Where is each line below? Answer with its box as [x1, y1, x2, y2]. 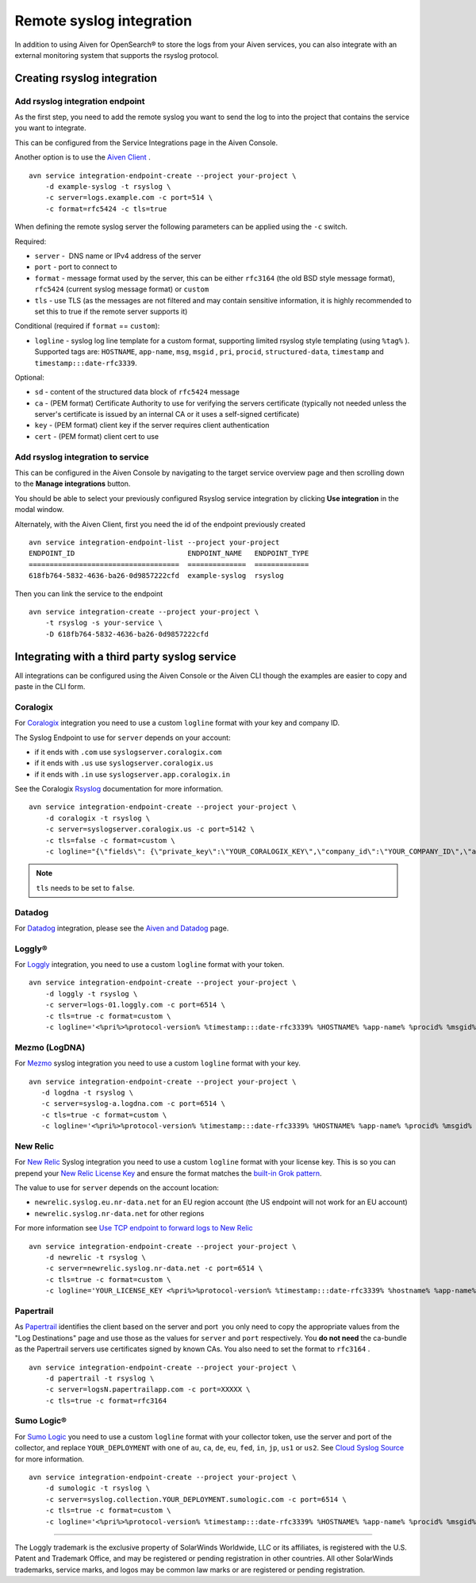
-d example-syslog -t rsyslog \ [44, 183, 171, 191]
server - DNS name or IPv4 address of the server [34, 251, 202, 260]
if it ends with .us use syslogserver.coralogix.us [34, 758, 214, 768]
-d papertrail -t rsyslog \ [44, 1373, 155, 1383]
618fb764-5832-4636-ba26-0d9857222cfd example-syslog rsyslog [29, 572, 285, 580]
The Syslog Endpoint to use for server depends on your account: [14, 733, 231, 742]
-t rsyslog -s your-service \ [44, 618, 163, 627]
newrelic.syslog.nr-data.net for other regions [34, 1208, 205, 1218]
